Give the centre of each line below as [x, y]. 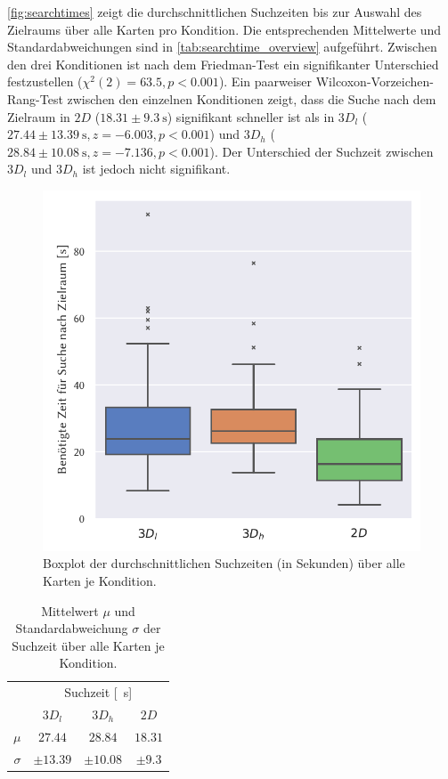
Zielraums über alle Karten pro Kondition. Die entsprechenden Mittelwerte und [224, 29]
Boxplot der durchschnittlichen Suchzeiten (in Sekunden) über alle [224, 563]
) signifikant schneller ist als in [251, 116]
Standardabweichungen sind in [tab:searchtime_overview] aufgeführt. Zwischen [222, 47]
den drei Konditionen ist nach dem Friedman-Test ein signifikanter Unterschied [223, 64]
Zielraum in [39, 116]
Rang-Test [35, 98]
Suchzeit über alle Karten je [88, 645]
